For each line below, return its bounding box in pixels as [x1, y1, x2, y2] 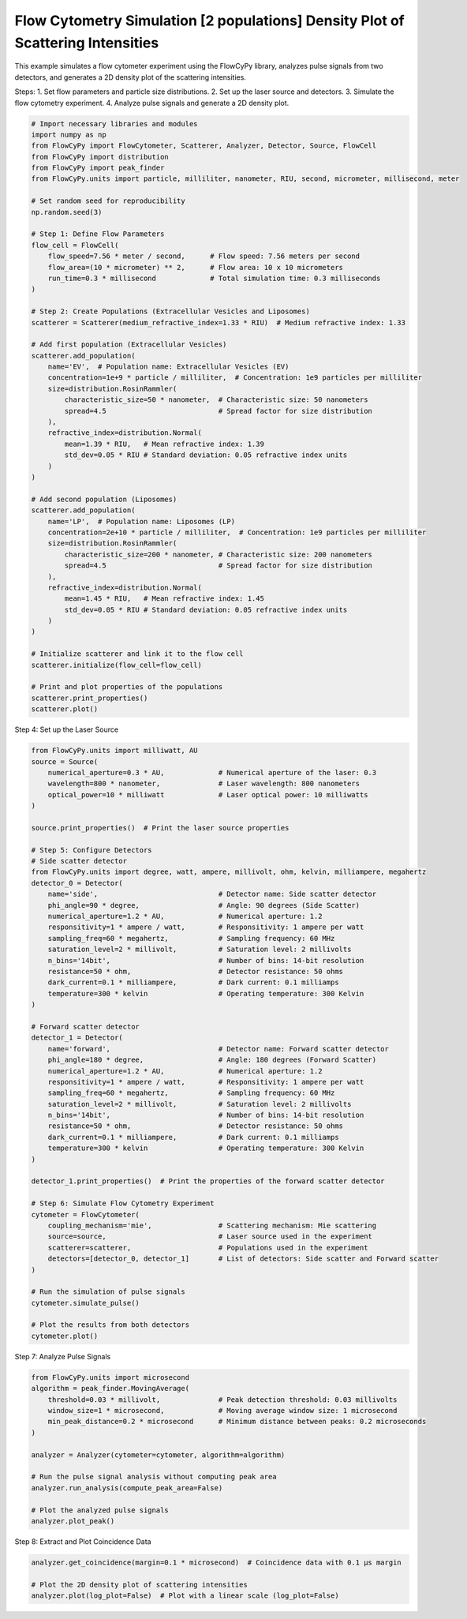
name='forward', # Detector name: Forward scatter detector [47, 1044, 390, 1053]
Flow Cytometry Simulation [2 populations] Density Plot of [14, 12, 405, 29]
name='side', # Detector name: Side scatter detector [47, 890, 377, 899]
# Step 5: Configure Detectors [31, 845, 153, 854]
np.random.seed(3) [31, 208, 103, 216]
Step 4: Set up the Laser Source [14, 725, 118, 734]
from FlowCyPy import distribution [31, 152, 169, 161]
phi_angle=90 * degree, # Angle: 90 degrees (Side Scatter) [47, 901, 361, 909]
